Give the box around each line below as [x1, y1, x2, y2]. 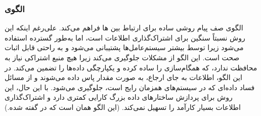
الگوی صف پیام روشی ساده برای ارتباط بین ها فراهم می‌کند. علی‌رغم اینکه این [5, 22, 243, 33]
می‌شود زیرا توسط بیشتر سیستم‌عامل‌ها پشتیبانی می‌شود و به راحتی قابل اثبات [5, 42, 244, 53]
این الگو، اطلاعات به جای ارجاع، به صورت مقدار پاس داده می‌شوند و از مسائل [5, 72, 242, 83]
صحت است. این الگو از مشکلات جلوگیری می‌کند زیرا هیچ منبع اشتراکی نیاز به [5, 52, 240, 62]
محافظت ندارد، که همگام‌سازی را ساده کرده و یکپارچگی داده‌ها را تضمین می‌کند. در [5, 62, 257, 72]
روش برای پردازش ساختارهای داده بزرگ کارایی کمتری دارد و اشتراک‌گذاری [5, 92, 233, 102]
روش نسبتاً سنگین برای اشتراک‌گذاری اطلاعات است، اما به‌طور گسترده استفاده [5, 32, 245, 43]
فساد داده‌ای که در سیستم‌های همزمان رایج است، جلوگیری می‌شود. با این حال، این [5, 82, 255, 92]
